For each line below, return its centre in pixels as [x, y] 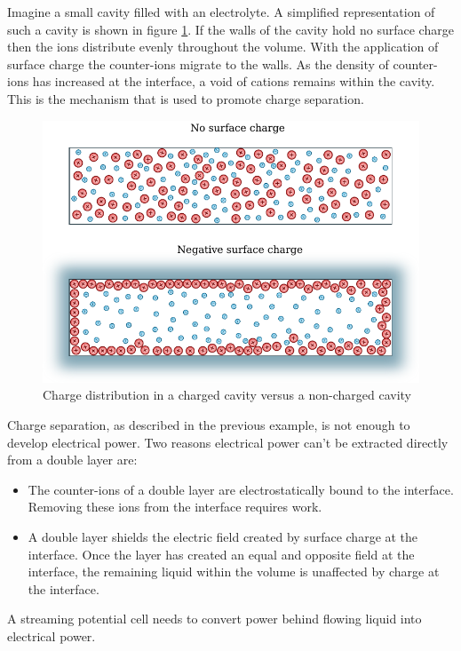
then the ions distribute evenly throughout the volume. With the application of [223, 47]
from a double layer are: [72, 460]
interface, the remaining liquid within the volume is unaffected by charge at [234, 572]
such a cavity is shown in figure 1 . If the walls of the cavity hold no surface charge [230, 29]
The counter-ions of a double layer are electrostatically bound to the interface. [241, 489]
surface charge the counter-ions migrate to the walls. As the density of [198, 64]
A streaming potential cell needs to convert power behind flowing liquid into [215, 619]
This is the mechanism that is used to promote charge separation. [186, 98]
